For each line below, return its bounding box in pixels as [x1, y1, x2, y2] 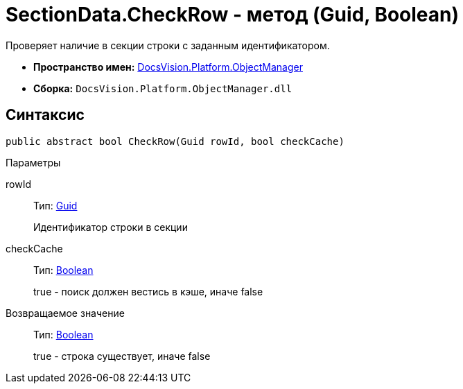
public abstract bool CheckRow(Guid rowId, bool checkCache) [6, 135, 344, 147]
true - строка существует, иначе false [33, 349, 211, 362]
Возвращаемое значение [6, 306, 125, 319]
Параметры [6, 156, 61, 168]
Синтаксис [6, 106, 85, 124]
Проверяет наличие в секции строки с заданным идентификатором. [6, 39, 330, 51]
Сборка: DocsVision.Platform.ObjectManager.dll [33, 82, 292, 94]
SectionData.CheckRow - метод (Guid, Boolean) [6, 3, 460, 26]
